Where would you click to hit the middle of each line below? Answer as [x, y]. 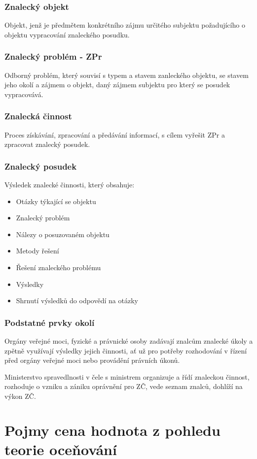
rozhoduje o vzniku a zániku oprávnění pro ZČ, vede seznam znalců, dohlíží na [124, 386]
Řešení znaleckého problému [58, 267]
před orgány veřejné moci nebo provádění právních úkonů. [92, 360]
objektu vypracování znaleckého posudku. [67, 34]
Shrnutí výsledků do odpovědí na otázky [77, 300]
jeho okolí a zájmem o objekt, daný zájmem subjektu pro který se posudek [117, 85]
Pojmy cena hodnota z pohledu [112, 430]
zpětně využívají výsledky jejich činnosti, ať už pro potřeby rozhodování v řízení [126, 350]
